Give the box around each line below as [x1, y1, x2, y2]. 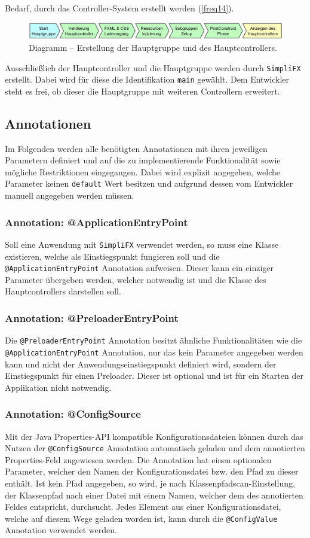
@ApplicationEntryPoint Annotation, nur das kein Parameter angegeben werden [5, 345, 303, 358]
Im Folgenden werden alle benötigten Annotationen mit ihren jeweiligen [5, 142, 268, 154]
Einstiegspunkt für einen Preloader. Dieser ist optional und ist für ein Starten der [5, 369, 303, 382]
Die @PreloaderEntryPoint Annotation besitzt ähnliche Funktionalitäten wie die [5, 334, 302, 346]
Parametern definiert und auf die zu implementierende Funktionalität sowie [5, 154, 281, 166]
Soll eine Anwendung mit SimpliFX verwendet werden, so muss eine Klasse [5, 238, 279, 250]
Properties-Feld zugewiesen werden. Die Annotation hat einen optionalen [5, 453, 272, 466]
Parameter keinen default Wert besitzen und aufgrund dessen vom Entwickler [5, 177, 293, 190]
